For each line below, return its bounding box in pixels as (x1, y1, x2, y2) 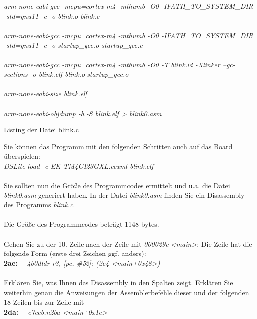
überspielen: (4, 151, 40, 161)
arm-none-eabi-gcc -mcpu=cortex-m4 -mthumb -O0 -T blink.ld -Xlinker (4, 59, 220, 69)
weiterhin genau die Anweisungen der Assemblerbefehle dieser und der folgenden (4, 287, 249, 297)
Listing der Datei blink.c (4, 125, 79, 135)
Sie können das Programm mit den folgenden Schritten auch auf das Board (4, 141, 233, 151)
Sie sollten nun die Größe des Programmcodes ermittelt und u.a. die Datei (4, 180, 230, 191)
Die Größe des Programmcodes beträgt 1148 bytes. (4, 219, 159, 229)
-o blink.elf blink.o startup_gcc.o (30, 69, 129, 79)
